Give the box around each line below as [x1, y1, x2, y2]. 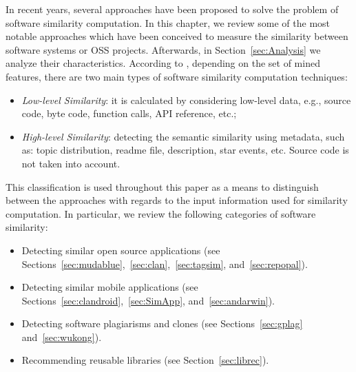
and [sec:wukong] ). [21, 329, 102, 344]
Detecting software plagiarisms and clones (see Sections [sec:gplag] [21, 316, 303, 331]
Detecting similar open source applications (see [21, 242, 220, 257]
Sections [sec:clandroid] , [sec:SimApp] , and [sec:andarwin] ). [21, 293, 275, 307]
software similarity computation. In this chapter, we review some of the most [6, 15, 331, 30]
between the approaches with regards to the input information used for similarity [6, 193, 348, 207]
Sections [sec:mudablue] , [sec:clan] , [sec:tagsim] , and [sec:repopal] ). [21, 256, 308, 271]
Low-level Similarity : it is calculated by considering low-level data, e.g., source [21, 92, 351, 107]
